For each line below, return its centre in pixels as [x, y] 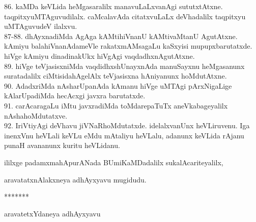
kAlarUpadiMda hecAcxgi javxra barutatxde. [75, 96]
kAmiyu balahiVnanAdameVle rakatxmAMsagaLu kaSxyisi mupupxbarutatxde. [128, 46]
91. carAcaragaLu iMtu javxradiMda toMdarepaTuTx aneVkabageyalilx [116, 105]
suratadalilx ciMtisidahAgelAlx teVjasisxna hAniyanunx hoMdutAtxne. [116, 76]
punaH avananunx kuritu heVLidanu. [62, 145]
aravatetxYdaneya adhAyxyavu [52, 213]
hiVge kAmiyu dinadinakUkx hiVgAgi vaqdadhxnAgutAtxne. [99, 55]
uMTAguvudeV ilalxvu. [41, 26]
